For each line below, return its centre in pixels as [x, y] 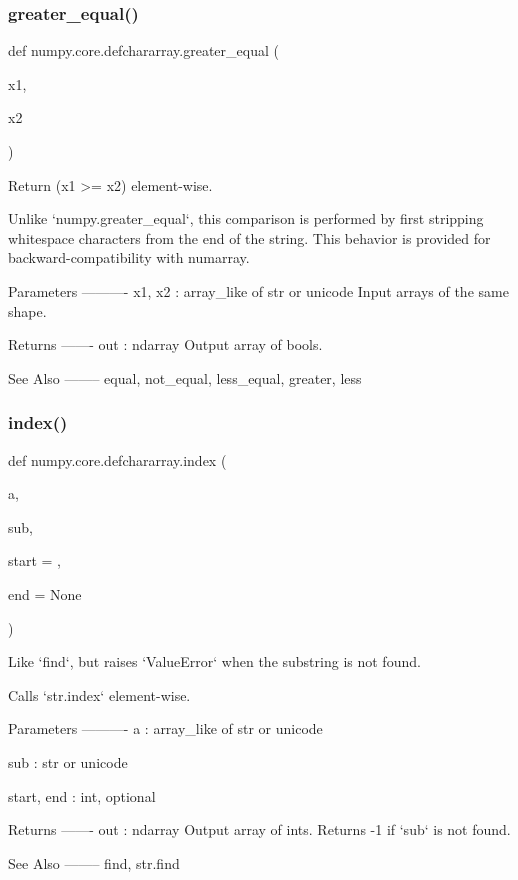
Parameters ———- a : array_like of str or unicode [165, 728]
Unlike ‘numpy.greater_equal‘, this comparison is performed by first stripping [246, 218]
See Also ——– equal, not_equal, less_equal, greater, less [185, 377]
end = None [45, 593]
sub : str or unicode [68, 761]
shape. [27, 310]
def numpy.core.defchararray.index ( [117, 459]
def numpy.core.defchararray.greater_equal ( [143, 50]
